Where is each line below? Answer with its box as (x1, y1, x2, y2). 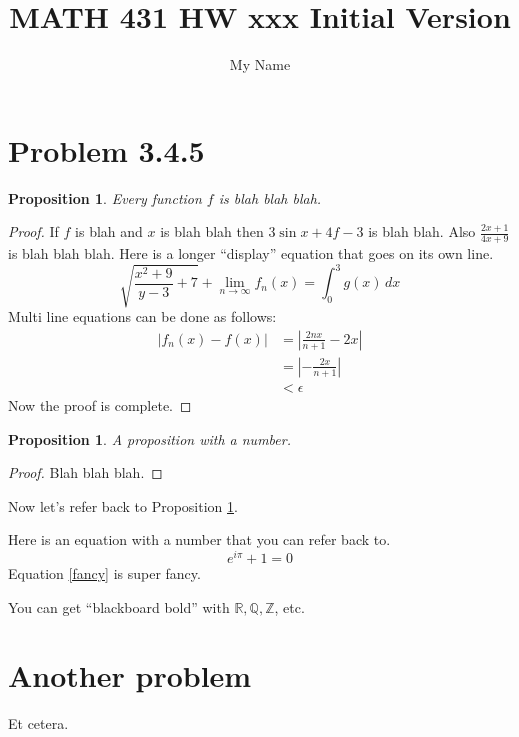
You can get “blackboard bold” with (8, 596, 230, 617)
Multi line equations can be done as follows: (8, 306, 277, 327)
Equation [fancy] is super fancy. (8, 562, 201, 583)
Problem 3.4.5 (8, 129, 205, 170)
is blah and (75, 221, 143, 242)
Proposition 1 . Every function (8, 187, 202, 208)
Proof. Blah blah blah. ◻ (8, 462, 163, 483)
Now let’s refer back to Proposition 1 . (8, 495, 238, 516)
